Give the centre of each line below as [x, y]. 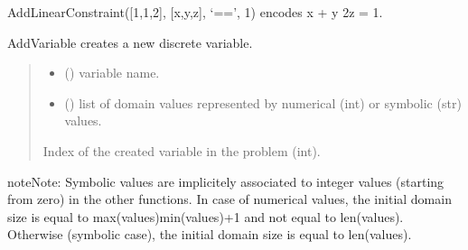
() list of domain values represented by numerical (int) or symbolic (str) [263, 102]
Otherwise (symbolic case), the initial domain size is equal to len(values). [210, 234]
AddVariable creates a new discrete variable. [130, 42]
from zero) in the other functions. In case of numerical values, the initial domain [229, 199]
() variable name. [112, 73]
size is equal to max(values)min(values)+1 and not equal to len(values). [206, 216]
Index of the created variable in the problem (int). [182, 150]
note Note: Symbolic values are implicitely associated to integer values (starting [226, 181]
